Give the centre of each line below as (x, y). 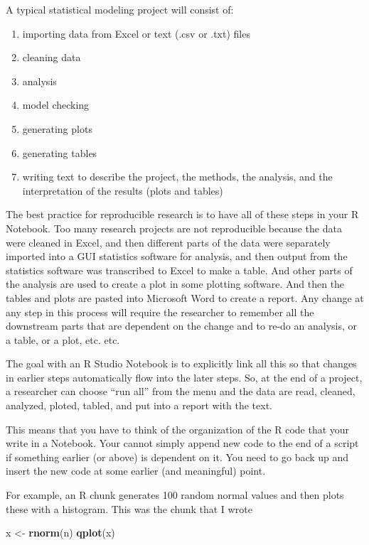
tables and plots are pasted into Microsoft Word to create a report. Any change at (185, 297)
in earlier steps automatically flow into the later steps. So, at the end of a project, (184, 377)
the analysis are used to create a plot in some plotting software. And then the (175, 284)
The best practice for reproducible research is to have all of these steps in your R (182, 214)
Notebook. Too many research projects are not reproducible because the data (174, 228)
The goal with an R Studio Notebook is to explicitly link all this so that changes (181, 363)
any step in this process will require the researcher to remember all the (160, 312)
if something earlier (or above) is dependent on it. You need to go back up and (177, 457)
